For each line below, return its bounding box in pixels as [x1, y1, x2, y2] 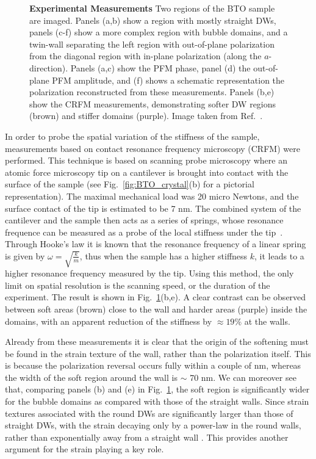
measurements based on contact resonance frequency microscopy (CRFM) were [5, 142, 300, 154]
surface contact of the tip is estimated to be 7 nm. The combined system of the [5, 201, 301, 214]
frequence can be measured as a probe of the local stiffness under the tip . [5, 225, 283, 238]
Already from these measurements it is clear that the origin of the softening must [5, 335, 309, 348]
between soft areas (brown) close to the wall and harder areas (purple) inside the [5, 302, 307, 315]
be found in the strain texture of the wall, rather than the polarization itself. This [5, 347, 311, 360]
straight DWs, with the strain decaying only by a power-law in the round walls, [5, 419, 301, 432]
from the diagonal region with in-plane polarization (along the [29, 49, 262, 62]
